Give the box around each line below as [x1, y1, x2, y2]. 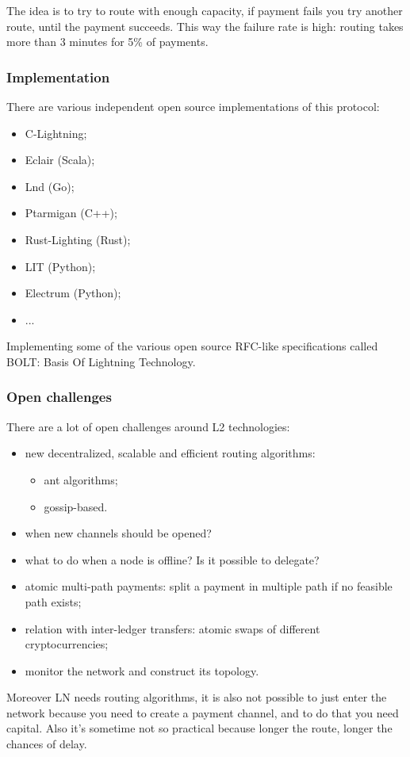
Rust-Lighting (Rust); [25, 231, 131, 247]
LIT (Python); [25, 258, 96, 274]
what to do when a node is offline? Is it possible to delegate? [25, 551, 320, 568]
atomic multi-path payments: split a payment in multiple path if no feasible [25, 578, 393, 595]
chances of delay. [6, 736, 87, 752]
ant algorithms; [44, 471, 118, 487]
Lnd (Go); [25, 178, 75, 194]
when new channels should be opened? [25, 525, 212, 541]
